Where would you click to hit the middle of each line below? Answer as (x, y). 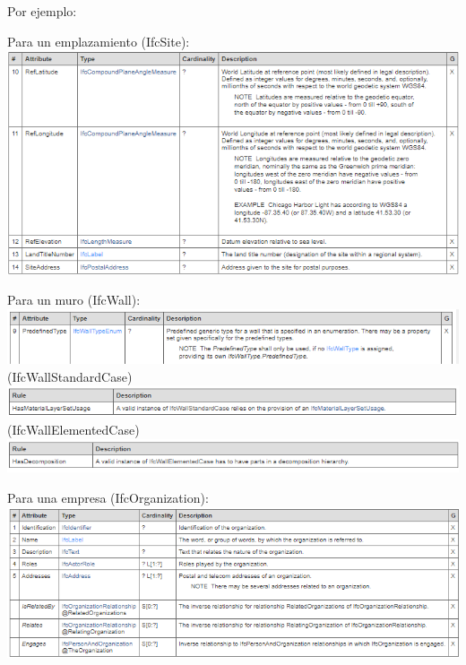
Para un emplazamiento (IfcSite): (99, 41)
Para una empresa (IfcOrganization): (108, 497)
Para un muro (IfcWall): (74, 300)
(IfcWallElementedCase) (73, 429)
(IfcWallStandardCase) (70, 376)
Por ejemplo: (42, 11)
